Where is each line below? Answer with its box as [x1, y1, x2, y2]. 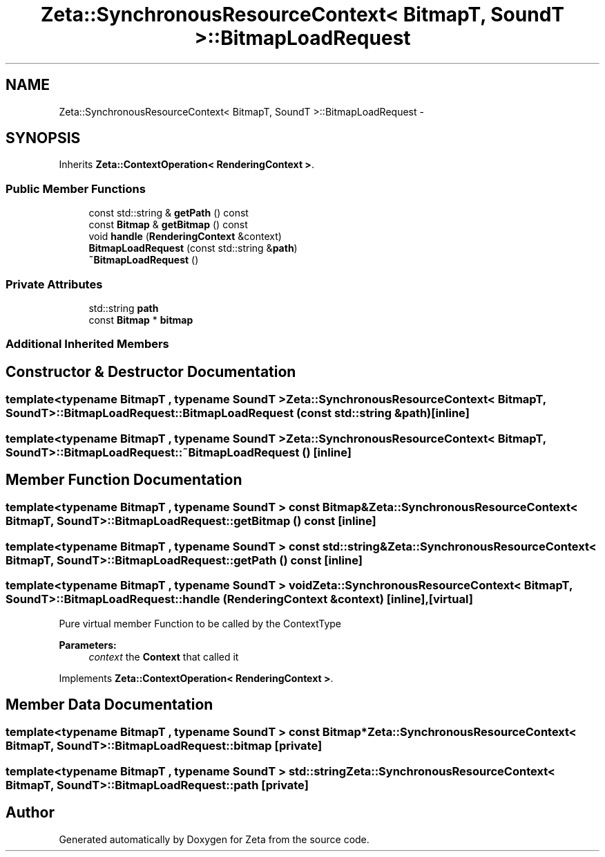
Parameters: [59, 638, 117, 651]
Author [6, 804, 55, 822]
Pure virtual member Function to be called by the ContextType [59, 617, 342, 629]
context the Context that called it [88, 650, 239, 663]
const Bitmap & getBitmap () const [88, 219, 248, 231]
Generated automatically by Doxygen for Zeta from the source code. [59, 833, 369, 845]
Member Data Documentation [6, 695, 213, 713]
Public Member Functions [6, 181, 146, 196]
